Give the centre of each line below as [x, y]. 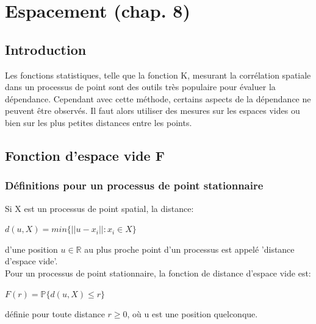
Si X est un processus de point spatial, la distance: [99, 208]
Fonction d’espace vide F [85, 155]
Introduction [46, 49]
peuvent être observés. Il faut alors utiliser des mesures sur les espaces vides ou [153, 111]
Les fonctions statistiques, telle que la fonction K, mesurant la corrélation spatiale [158, 75]
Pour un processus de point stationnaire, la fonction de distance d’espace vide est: [158, 273]
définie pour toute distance [55, 314]
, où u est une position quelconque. [192, 314]
